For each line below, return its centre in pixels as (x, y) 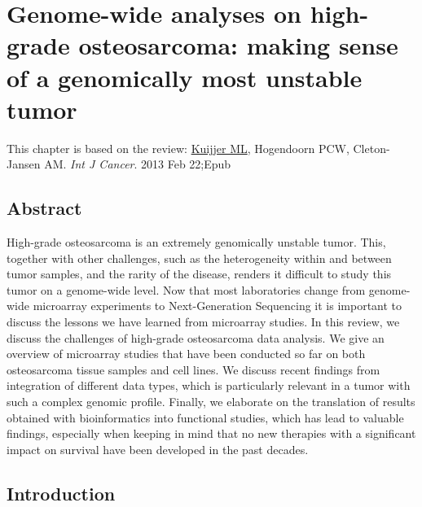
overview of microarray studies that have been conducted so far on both (186, 354)
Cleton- (371, 148)
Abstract (44, 208)
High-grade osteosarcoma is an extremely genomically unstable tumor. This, (196, 242)
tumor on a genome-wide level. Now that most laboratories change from (186, 289)
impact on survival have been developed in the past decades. (158, 449)
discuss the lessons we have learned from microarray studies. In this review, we (203, 322)
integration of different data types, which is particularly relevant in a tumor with (209, 385)
